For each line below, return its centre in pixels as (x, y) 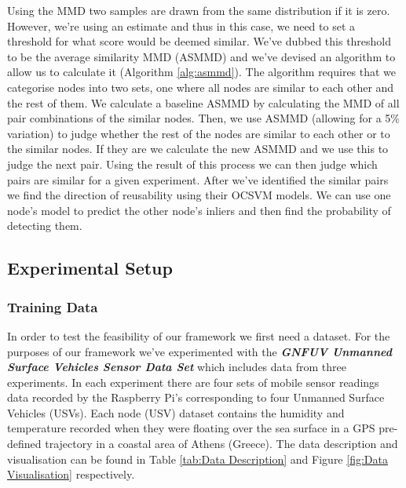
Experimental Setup (90, 268)
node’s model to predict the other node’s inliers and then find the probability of (199, 210)
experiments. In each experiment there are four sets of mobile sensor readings (193, 382)
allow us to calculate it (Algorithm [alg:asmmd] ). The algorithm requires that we (202, 72)
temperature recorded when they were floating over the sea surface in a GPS (191, 428)
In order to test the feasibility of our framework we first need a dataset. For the (199, 335)
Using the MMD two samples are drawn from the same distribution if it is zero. (199, 10)
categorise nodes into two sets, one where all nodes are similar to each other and (201, 87)
